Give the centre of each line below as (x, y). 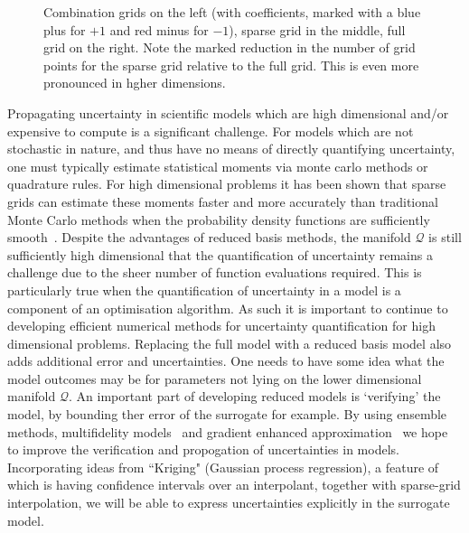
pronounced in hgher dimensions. (135, 83)
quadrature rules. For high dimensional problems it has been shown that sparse (227, 184)
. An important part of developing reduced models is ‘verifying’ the (255, 396)
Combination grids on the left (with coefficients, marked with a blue (232, 12)
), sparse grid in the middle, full (317, 29)
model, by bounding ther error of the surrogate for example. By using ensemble (227, 414)
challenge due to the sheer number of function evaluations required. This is (215, 272)
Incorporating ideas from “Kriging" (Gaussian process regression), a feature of (223, 467)
